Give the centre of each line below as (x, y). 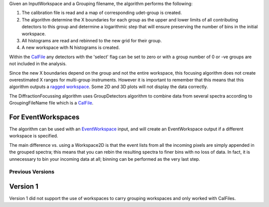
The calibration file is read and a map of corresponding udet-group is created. (102, 13)
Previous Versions (32, 172)
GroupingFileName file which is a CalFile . (51, 103)
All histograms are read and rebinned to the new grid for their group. (92, 40)
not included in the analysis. (38, 64)
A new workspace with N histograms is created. (71, 48)
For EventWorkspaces (44, 117)
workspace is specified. (34, 136)
